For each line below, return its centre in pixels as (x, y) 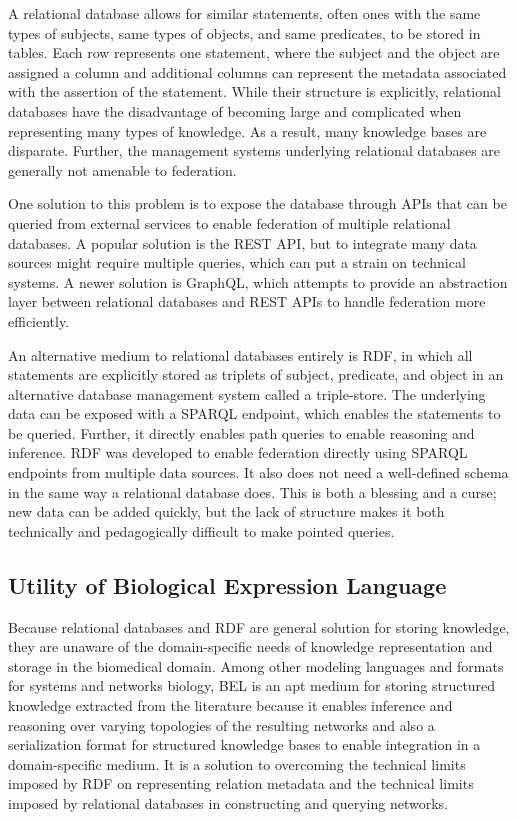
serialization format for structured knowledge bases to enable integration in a (244, 744)
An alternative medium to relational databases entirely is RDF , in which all (240, 354)
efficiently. (39, 320)
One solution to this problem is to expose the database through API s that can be (257, 203)
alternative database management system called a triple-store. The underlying (247, 393)
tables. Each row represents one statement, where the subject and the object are (254, 52)
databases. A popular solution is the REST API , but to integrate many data (242, 242)
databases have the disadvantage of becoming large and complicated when (235, 110)
